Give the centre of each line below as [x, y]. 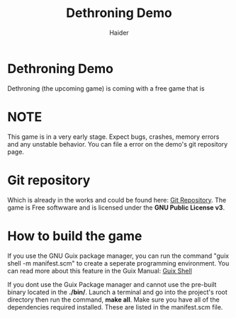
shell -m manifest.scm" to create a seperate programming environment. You [118, 263]
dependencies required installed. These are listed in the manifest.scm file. [115, 307]
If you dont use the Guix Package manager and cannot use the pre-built [112, 284]
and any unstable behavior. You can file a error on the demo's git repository [118, 144]
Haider [119, 33]
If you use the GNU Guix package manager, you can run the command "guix [118, 256]
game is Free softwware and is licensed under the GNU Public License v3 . [116, 208]
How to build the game [75, 236]
